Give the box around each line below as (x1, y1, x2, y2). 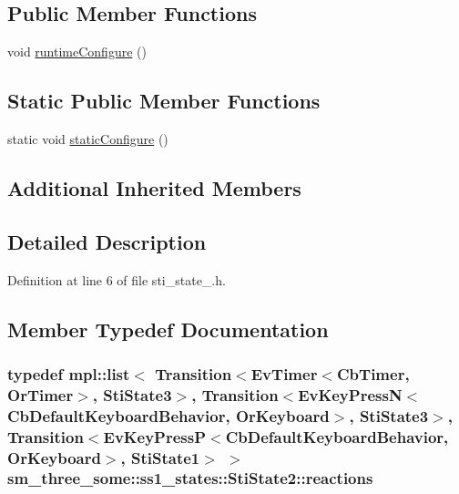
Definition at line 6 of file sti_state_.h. (7, 270, 226, 289)
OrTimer (7, 383, 74, 406)
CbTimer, (337, 362, 410, 385)
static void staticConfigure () (7, 129, 168, 148)
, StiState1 (120, 446, 200, 468)
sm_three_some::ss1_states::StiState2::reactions (7, 467, 373, 489)
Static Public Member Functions (7, 87, 321, 115)
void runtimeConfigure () (7, 42, 147, 61)
